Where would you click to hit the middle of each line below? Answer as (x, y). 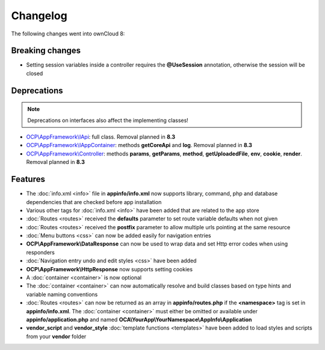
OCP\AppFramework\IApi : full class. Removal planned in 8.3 (101, 137)
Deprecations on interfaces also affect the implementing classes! (108, 120)
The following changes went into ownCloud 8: (68, 34)
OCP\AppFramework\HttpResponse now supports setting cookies (109, 269)
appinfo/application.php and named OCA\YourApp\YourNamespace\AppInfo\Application (139, 319)
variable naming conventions (62, 294)
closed (35, 73)
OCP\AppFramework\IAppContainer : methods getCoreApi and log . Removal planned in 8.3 (139, 145)
